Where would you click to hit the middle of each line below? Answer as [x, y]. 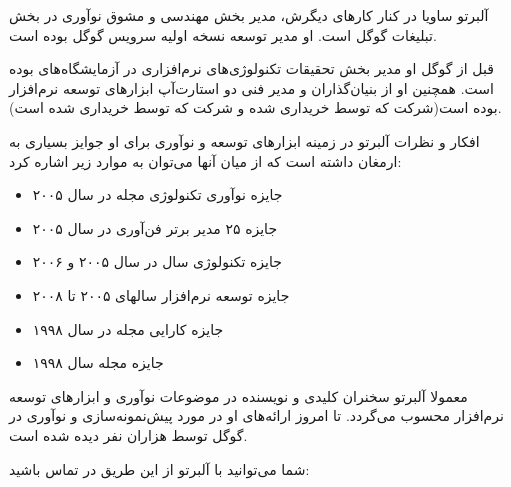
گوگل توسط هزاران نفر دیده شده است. [128, 434]
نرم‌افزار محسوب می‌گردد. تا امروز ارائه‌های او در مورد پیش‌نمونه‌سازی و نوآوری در [256, 415]
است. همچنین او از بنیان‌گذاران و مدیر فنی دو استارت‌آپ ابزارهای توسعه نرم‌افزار [251, 87]
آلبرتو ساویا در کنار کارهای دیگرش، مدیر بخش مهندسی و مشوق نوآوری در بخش [249, 15]
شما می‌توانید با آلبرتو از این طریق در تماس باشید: [159, 468]
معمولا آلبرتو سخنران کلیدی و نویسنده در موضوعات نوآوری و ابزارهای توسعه [238, 395]
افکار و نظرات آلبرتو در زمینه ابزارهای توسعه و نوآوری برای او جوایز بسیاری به [244, 140]
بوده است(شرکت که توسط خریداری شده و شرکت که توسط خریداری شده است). [255, 107]
